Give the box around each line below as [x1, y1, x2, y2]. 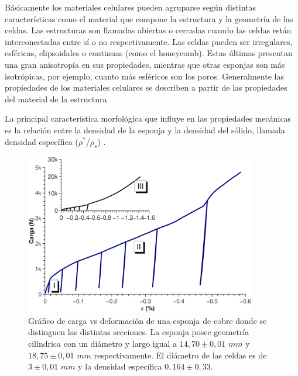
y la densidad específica [78, 360, 162, 372]
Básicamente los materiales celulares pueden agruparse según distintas [5, 1, 256, 13]
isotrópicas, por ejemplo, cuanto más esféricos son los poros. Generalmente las [5, 70, 284, 82]
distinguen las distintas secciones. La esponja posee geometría [28, 326, 249, 338]
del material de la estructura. [5, 92, 109, 105]
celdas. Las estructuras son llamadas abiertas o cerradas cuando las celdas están [5, 24, 292, 36]
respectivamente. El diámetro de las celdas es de [94, 349, 267, 361]
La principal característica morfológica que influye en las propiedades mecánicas [5, 112, 292, 125]
